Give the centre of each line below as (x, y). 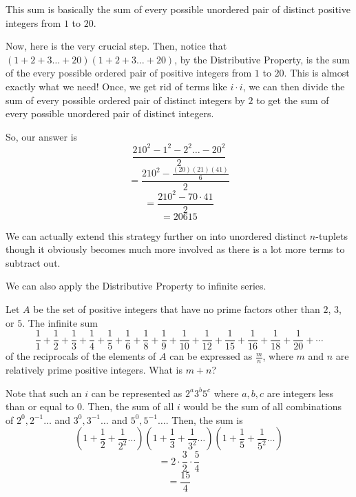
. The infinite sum (60, 322)
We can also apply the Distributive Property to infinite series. (136, 286)
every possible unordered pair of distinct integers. (110, 113)
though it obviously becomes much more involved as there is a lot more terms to (175, 249)
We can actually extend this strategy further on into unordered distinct (156, 235)
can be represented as (137, 393)
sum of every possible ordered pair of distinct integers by (125, 100)
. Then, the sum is (204, 419)
